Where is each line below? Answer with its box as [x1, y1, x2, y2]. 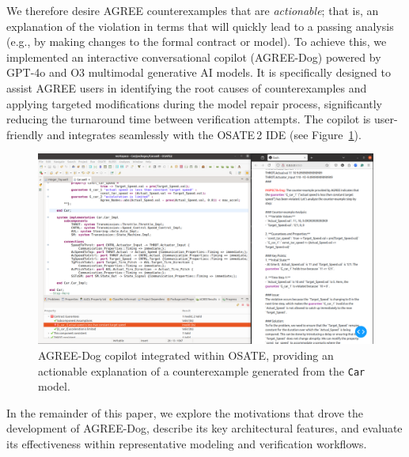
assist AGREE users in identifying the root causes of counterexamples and [6, 79, 367, 96]
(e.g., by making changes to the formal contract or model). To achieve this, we [6, 33, 387, 50]
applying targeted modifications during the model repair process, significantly [6, 95, 383, 111]
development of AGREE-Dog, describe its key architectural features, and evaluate [6, 420, 403, 436]
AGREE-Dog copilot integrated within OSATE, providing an [38, 346, 334, 363]
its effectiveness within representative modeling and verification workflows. [6, 435, 367, 451]
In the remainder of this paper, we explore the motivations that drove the [6, 404, 364, 421]
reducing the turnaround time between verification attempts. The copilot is [6, 111, 371, 127]
